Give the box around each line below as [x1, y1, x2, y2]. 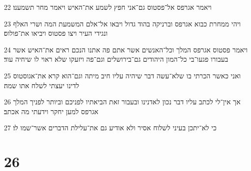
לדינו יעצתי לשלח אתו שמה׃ [4, 80, 79, 90]
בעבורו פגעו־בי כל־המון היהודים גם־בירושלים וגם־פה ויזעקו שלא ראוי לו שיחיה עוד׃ [4, 54, 228, 64]
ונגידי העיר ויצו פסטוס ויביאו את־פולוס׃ [4, 28, 108, 38]
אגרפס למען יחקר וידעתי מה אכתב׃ [4, 106, 99, 116]
